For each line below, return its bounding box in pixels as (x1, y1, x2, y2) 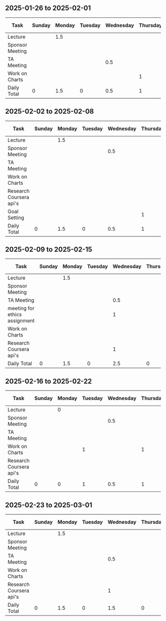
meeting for (7, 305, 35, 312)
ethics (7, 311, 22, 318)
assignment (7, 317, 35, 324)
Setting (7, 214, 25, 221)
